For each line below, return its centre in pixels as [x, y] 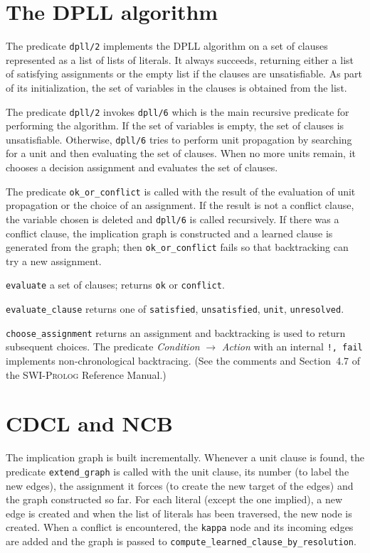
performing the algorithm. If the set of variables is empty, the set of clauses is [175, 125]
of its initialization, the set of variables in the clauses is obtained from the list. [176, 87]
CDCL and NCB [89, 423]
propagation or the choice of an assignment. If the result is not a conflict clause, [180, 205]
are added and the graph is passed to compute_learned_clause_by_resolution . [181, 541]
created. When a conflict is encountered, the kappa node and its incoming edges [180, 527]
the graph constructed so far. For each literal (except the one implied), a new [174, 499]
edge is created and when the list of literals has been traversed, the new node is [179, 513]
